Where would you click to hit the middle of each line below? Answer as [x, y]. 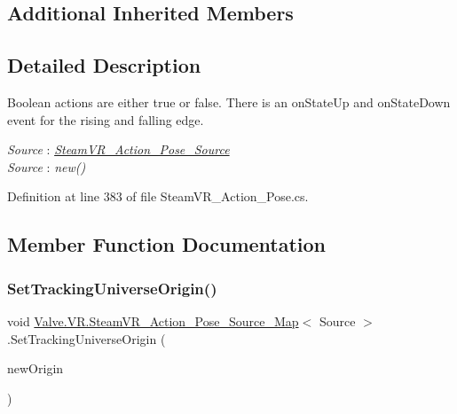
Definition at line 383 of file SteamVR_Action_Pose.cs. [158, 196]
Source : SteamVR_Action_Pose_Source [118, 149]
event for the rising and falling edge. [106, 119]
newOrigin [35, 368]
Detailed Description [104, 65]
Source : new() [47, 166]
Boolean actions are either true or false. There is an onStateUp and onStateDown [229, 102]
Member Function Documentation [167, 244]
